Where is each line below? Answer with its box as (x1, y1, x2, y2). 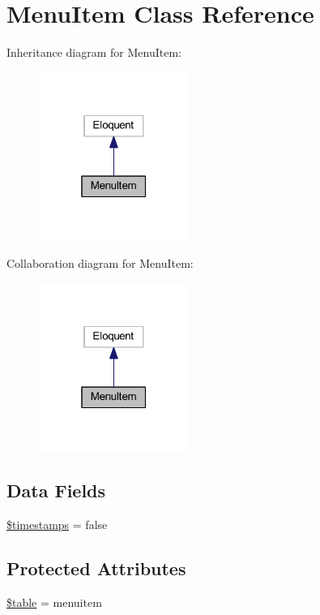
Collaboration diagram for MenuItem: (6, 255, 194, 271)
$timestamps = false (6, 516, 108, 533)
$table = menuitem (6, 593, 102, 610)
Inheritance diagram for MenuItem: (6, 44, 181, 61)
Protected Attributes (6, 556, 186, 581)
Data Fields (6, 478, 106, 503)
